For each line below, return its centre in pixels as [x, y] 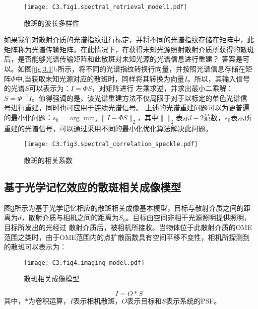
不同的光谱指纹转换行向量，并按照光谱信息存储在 [165, 69]
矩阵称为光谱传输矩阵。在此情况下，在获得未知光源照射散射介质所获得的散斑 [129, 49]
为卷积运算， [49, 301]
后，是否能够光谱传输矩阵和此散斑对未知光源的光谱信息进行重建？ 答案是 [123, 59]
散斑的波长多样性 [52, 23]
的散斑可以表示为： [35, 247]
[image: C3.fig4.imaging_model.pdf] [84, 263]
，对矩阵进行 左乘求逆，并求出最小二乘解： [163, 88]
